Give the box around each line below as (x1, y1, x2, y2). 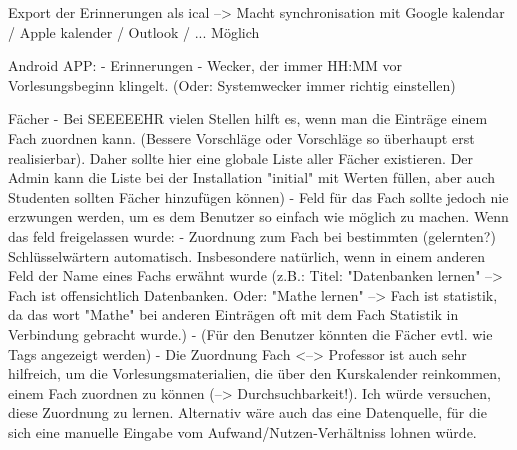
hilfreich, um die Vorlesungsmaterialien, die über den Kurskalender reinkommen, (8, 363, 501, 384)
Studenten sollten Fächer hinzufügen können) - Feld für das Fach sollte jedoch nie (8, 186, 509, 207)
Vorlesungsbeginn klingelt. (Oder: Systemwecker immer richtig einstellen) (8, 74, 456, 95)
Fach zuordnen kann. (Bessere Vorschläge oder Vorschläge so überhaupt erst (8, 127, 475, 148)
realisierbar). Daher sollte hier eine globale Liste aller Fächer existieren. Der (8, 147, 474, 168)
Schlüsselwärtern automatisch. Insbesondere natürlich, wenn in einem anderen (8, 245, 485, 266)
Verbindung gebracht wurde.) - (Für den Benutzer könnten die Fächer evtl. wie (8, 323, 493, 344)
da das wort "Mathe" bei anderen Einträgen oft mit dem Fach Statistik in (8, 304, 459, 325)
